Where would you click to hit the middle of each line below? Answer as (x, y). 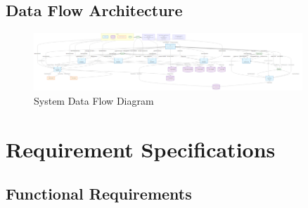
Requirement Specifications (141, 149)
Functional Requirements (99, 194)
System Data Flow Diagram (94, 101)
